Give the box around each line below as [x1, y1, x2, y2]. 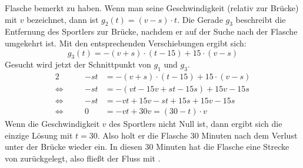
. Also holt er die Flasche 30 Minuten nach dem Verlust [97, 129, 298, 141]
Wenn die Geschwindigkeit [5, 117, 100, 130]
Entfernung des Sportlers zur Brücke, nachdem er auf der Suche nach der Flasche [5, 25, 298, 38]
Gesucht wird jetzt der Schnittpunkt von [5, 58, 151, 70]
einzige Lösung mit [5, 129, 73, 141]
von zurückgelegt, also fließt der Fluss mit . [5, 152, 161, 164]
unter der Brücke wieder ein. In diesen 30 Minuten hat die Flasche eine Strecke [5, 140, 289, 153]
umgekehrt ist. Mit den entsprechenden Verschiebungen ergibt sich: [5, 36, 247, 49]
